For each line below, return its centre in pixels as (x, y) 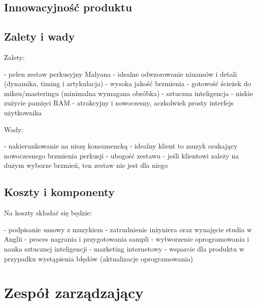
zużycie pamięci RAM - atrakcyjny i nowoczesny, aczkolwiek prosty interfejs (119, 103)
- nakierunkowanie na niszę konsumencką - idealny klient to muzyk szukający (121, 146)
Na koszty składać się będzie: (48, 213)
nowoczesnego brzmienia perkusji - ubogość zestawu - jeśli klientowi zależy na (122, 155)
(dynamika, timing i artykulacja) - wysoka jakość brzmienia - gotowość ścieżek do (128, 83)
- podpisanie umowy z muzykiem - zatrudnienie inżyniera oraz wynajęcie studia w (128, 229)
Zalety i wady (40, 36)
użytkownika (23, 112)
